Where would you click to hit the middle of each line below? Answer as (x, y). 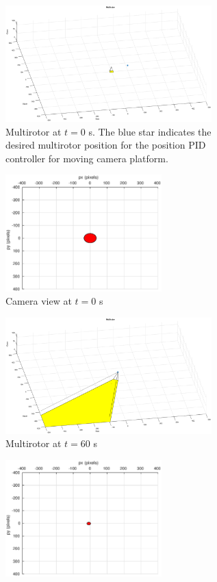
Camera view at (39, 301)
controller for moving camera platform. (87, 158)
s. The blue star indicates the (150, 131)
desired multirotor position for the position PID (106, 145)
